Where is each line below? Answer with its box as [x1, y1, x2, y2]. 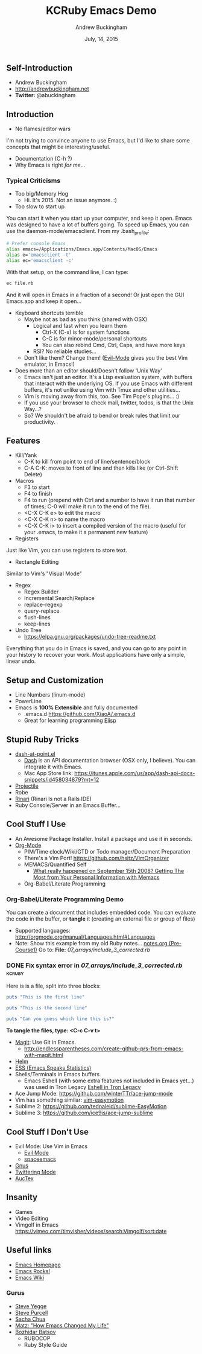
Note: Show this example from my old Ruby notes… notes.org [14, 940, 168, 947]
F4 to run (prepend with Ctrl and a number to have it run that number [24, 496, 195, 504]
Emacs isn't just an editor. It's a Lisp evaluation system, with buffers [24, 373, 193, 380]
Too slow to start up [14, 203, 65, 210]
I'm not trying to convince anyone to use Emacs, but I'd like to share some [6, 137, 190, 144]
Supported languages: [14, 927, 71, 934]
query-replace [24, 607, 60, 615]
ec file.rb [6, 280, 34, 286]
